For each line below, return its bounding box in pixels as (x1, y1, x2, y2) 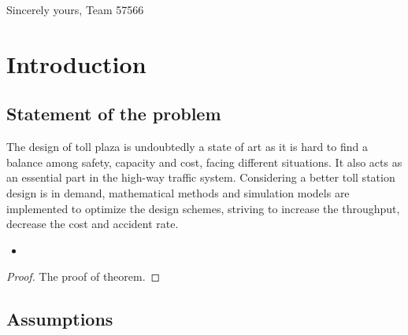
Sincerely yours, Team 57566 (6, 2, 144, 17)
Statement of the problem (6, 101, 221, 126)
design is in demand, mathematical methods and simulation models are (6, 184, 350, 201)
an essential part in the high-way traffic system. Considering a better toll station (6, 169, 395, 186)
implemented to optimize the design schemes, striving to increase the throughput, (6, 200, 400, 216)
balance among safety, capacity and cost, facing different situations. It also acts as (6, 153, 402, 170)
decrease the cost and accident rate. (6, 215, 179, 232)
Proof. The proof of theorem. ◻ (6, 268, 161, 285)
